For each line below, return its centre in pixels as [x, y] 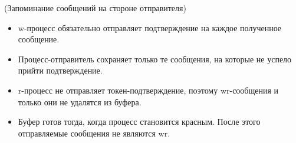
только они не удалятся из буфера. [80, 102]
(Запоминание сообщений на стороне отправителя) [95, 8]
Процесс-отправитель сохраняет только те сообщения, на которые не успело [155, 59]
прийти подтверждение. [60, 70]
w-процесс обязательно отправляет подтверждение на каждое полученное [150, 27]
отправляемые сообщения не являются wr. [94, 133]
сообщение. [39, 39]
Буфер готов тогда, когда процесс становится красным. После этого [139, 122]
